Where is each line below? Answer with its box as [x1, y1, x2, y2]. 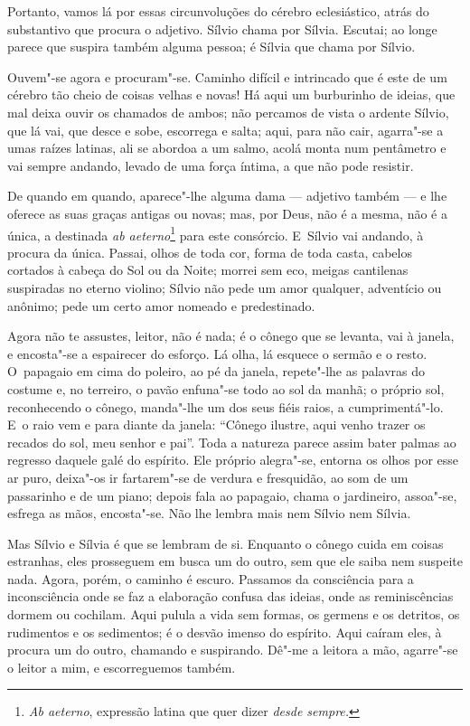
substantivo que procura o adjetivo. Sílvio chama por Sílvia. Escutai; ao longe [7, 19, 437, 38]
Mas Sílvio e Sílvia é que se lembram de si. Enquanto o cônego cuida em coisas [7, 533, 444, 552]
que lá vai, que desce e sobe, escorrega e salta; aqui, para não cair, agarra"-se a [7, 120, 444, 139]
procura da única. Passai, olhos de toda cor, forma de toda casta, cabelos [7, 242, 412, 261]
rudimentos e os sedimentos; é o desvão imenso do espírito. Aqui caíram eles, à [7, 622, 442, 641]
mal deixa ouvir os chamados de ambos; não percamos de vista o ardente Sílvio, [7, 102, 449, 121]
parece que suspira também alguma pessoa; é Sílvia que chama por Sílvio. [7, 37, 416, 56]
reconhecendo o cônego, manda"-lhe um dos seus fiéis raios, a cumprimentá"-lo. [7, 397, 444, 416]
